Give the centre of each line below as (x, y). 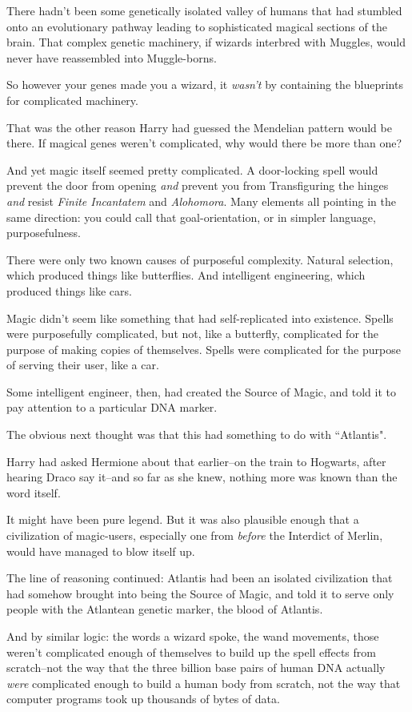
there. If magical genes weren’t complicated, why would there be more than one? (204, 143)
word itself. (34, 492)
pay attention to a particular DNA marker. (112, 407)
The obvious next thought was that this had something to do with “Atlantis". (197, 434)
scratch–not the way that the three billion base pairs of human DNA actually (196, 668)
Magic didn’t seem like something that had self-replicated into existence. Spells (200, 318)
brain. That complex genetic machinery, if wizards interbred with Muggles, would (206, 42)
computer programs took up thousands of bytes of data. (143, 699)
